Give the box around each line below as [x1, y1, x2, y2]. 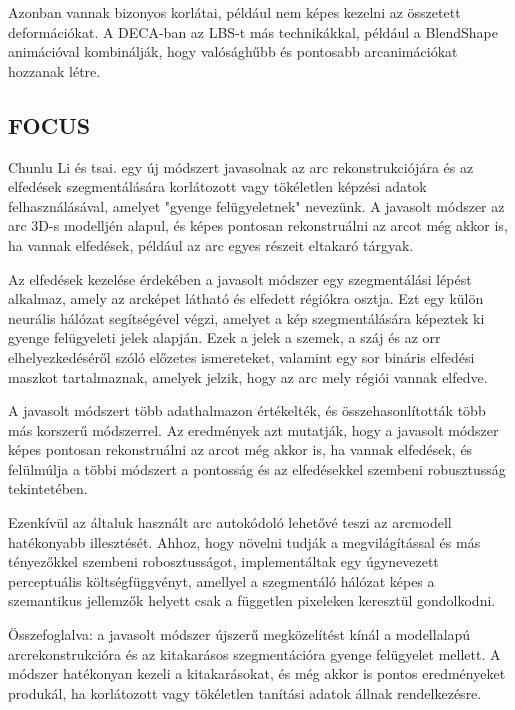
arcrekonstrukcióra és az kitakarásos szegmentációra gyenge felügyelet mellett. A [8, 643, 501, 664]
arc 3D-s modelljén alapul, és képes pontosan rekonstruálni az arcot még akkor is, [8, 215, 508, 236]
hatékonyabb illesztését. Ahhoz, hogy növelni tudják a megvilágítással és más [8, 531, 481, 552]
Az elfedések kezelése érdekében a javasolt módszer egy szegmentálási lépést [8, 268, 472, 289]
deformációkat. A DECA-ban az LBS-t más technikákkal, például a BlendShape [8, 21, 498, 42]
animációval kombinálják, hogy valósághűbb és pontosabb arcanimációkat [8, 41, 458, 62]
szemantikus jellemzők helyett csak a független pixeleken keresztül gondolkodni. [8, 590, 496, 611]
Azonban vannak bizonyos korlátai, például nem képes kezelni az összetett [8, 2, 461, 22]
